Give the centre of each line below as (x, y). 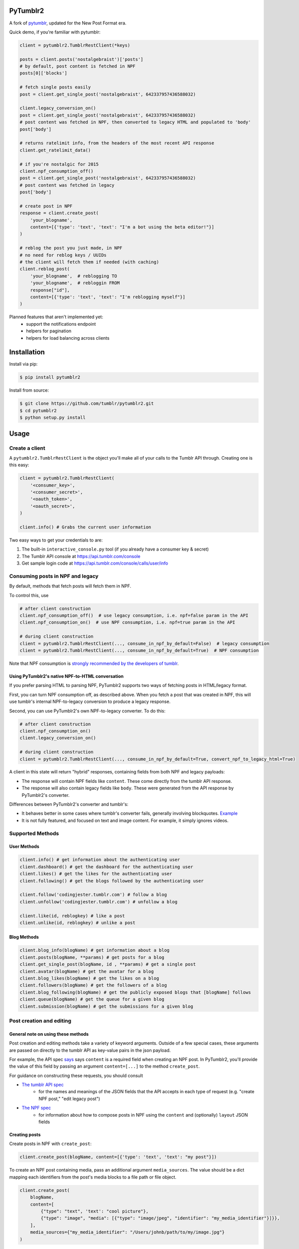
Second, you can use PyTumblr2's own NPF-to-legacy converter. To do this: (87, 711)
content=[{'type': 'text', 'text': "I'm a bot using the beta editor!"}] (122, 227)
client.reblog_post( (45, 269)
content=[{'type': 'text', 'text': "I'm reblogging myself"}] (108, 297)
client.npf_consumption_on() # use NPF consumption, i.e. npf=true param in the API (127, 623)
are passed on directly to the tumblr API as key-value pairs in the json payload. (90, 1050)
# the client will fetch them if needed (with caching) (89, 262)
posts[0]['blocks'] (43, 73)
